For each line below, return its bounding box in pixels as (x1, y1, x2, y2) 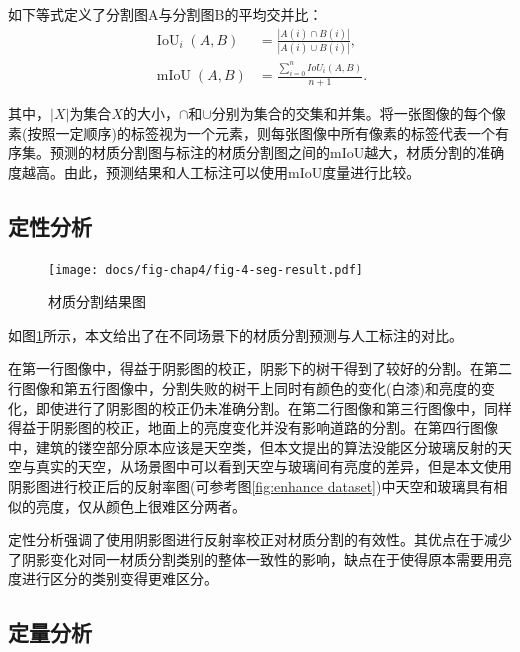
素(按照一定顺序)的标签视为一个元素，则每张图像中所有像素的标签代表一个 (8, 122, 495, 143)
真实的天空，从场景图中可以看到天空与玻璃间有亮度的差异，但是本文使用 (35, 456, 512, 477)
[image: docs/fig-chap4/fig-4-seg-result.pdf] (48, 262, 363, 277)
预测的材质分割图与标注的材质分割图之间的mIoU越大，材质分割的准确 (49, 142, 505, 163)
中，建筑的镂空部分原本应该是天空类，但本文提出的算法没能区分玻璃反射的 (8, 436, 498, 457)
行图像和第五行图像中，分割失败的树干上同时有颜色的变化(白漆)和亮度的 (8, 377, 481, 398)
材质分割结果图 (48, 291, 146, 312)
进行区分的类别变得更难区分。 (21, 568, 218, 589)
